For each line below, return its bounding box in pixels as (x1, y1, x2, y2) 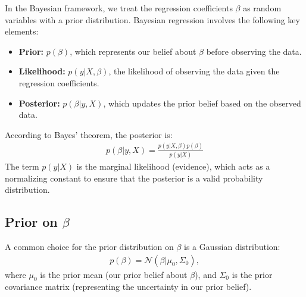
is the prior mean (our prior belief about (40, 268, 188, 280)
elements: (5, 25, 39, 37)
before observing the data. (206, 45, 302, 57)
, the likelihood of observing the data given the (108, 65, 280, 77)
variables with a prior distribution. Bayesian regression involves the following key (5, 13, 300, 26)
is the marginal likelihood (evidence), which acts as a (76, 160, 270, 172)
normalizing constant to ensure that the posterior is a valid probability (5, 171, 263, 184)
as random (243, 2, 282, 14)
